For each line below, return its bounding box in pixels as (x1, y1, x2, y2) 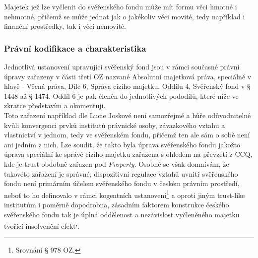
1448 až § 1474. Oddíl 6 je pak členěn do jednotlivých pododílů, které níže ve (4, 90, 239, 101)
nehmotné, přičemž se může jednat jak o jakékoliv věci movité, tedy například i (4, 11, 245, 21)
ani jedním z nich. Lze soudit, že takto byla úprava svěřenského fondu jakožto (4, 139, 241, 149)
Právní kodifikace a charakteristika (4, 42, 146, 54)
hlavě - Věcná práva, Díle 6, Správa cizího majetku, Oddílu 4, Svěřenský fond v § (4, 81, 251, 91)
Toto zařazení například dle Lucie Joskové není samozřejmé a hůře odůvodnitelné (4, 110, 251, 120)
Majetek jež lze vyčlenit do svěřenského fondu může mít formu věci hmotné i (4, 1, 237, 11)
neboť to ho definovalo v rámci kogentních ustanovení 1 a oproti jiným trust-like (4, 188, 245, 200)
